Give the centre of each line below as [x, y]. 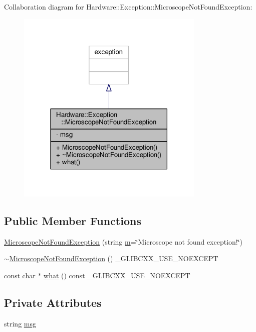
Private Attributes [53, 302]
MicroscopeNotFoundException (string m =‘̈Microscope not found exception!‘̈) [123, 241]
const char [20, 275]
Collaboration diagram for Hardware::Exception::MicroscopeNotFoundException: [128, 7]
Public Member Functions [73, 220]
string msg [20, 323]
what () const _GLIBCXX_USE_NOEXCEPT [117, 275]
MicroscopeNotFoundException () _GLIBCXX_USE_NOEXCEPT [114, 258]
